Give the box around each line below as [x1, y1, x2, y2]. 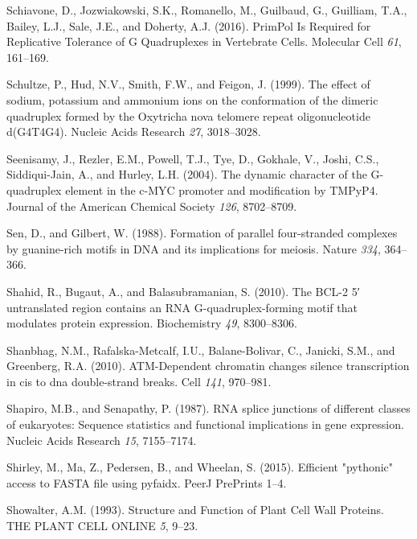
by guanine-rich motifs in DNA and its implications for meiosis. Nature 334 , [6, 240, 381, 257]
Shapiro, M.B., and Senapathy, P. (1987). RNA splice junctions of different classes [6, 400, 411, 417]
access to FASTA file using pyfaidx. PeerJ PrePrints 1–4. [6, 474, 287, 491]
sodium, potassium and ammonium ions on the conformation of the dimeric [6, 91, 378, 108]
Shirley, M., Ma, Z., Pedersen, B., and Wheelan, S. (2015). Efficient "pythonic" [6, 459, 394, 475]
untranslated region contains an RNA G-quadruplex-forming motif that [6, 298, 358, 315]
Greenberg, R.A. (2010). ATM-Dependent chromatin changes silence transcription [6, 357, 410, 374]
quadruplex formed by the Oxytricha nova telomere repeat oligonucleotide [6, 107, 370, 124]
